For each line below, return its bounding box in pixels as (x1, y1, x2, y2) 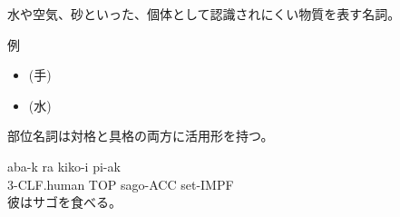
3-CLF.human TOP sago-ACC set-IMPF (7, 174, 234, 193)
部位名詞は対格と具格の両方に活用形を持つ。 (7, 126, 274, 145)
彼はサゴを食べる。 (7, 192, 122, 212)
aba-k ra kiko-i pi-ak (7, 156, 121, 175)
